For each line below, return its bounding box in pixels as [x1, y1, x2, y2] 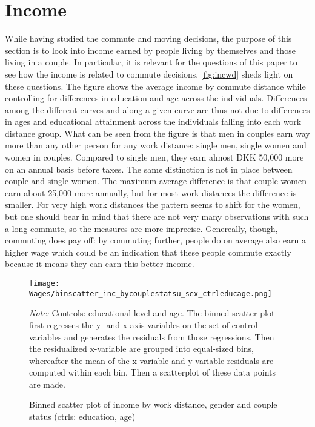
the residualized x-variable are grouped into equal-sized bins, [29, 342, 254, 355]
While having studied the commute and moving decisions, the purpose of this [5, 32, 292, 45]
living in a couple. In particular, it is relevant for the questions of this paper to [5, 56, 297, 68]
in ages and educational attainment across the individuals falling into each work [5, 115, 302, 128]
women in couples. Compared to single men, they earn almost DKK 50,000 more [5, 151, 304, 164]
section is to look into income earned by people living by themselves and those [5, 44, 296, 56]
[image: [29, 279, 60, 288]
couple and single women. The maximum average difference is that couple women [5, 174, 307, 187]
